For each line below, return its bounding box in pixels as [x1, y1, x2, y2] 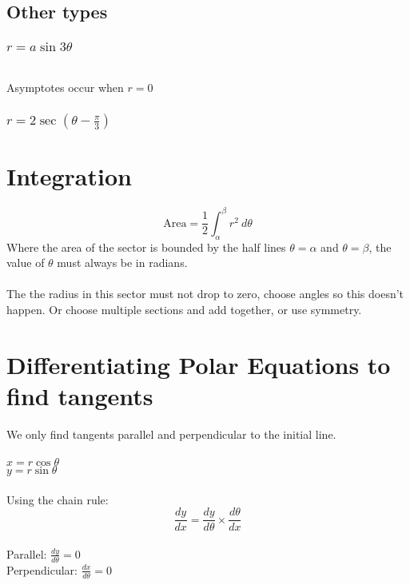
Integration [6, 160, 132, 193]
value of [6, 254, 45, 271]
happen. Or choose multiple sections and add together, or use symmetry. [6, 300, 362, 317]
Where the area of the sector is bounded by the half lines [6, 238, 286, 255]
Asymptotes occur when [6, 78, 124, 95]
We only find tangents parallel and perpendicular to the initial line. [6, 425, 336, 442]
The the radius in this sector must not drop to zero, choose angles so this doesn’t [6, 285, 404, 302]
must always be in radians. [57, 254, 188, 271]
